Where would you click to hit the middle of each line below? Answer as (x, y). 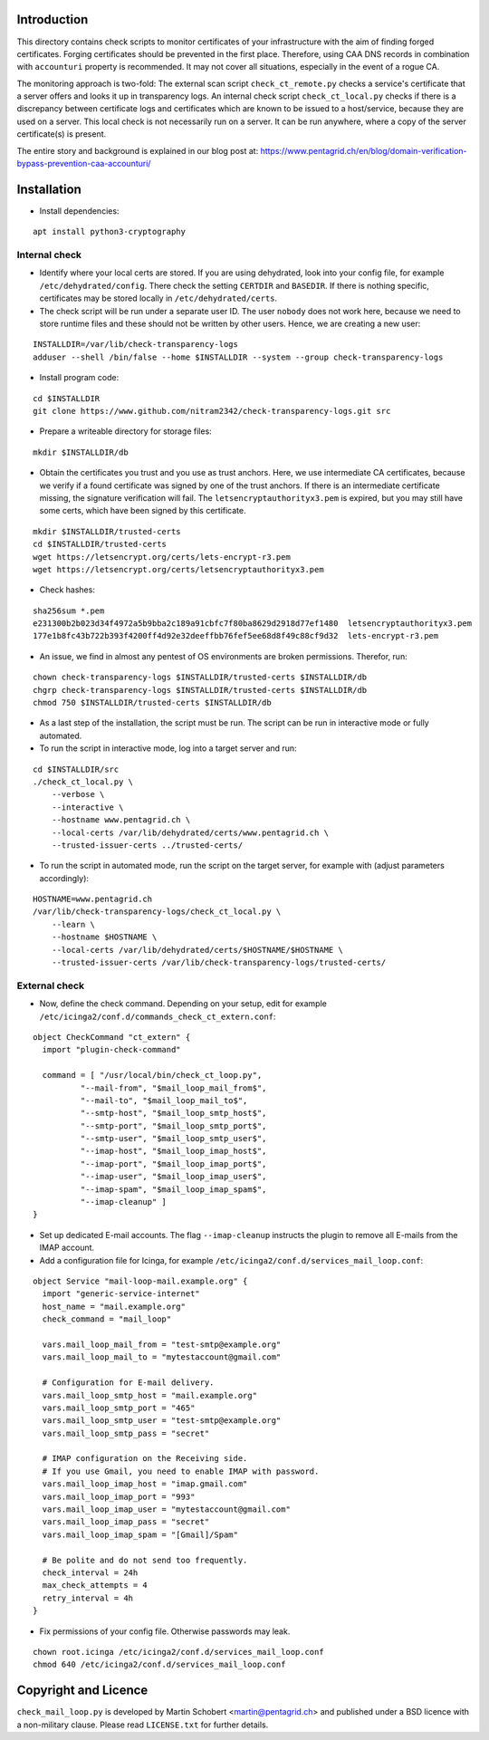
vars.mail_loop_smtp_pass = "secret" (126, 1433)
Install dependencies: (79, 211)
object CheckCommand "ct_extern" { (112, 1037)
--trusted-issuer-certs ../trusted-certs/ (147, 845)
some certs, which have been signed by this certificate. (143, 511)
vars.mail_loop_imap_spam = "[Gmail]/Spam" (140, 1534)
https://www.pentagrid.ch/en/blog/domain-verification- (364, 150)
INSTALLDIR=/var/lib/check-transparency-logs (136, 345)
